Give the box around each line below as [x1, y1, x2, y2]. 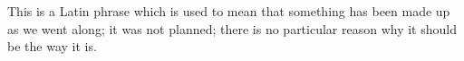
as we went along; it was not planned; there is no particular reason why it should [7, 19, 457, 38]
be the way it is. [7, 37, 97, 56]
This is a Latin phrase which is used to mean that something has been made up [7, 2, 450, 20]
